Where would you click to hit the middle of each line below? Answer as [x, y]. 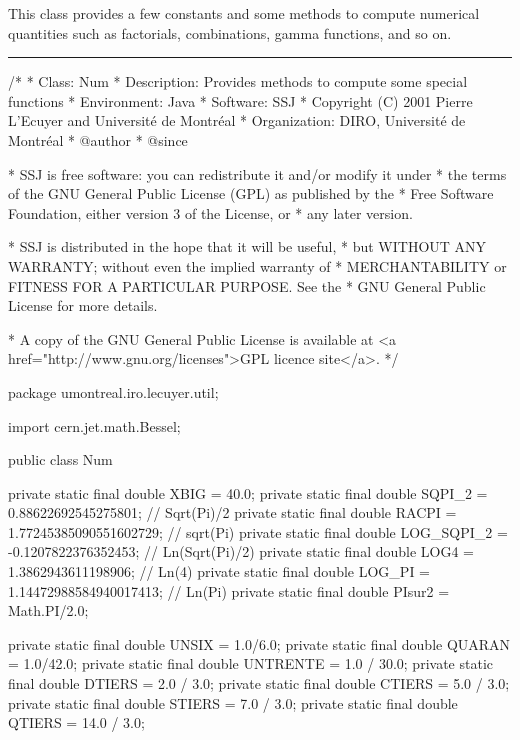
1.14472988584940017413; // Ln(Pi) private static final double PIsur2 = [229, 590]
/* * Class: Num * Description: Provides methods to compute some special [238, 81]
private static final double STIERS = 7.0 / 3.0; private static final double [233, 702]
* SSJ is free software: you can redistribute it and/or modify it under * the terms [257, 173]
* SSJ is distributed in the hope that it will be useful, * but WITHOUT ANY [247, 246]
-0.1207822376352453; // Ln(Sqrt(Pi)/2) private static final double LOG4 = [241, 551]
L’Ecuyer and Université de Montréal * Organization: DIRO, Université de [237, 120]
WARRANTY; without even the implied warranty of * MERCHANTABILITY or [257, 265]
